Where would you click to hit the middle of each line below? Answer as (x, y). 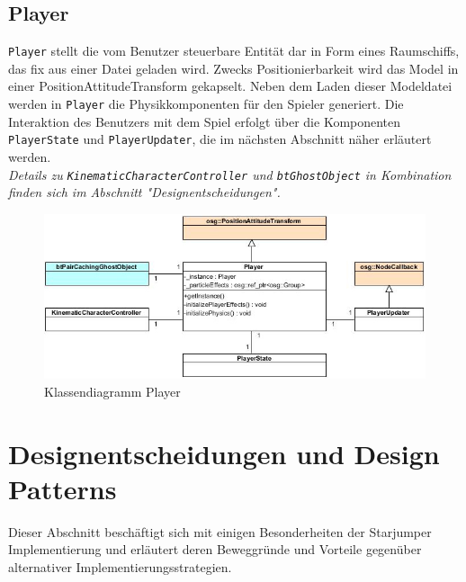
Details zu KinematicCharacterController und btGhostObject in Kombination (230, 174)
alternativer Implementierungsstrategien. (120, 566)
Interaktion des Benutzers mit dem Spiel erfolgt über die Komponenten (205, 121)
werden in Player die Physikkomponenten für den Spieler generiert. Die (206, 104)
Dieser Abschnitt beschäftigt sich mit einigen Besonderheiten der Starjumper (220, 531)
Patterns (63, 488)
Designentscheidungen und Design (224, 453)
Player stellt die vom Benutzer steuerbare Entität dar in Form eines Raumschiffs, (234, 51)
